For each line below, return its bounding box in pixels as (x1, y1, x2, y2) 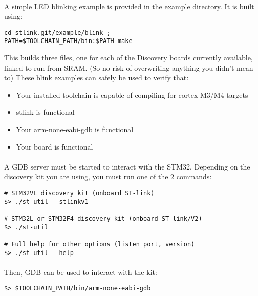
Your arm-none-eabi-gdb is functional (16, 124, 134, 135)
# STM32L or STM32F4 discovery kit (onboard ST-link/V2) (4, 215, 202, 222)
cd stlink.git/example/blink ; (4, 29, 111, 36)
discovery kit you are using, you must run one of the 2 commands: (4, 171, 212, 182)
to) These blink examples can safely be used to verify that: (4, 72, 189, 83)
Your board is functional (16, 141, 93, 152)
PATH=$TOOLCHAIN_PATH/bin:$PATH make (4, 37, 133, 45)
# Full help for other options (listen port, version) (4, 240, 195, 248)
